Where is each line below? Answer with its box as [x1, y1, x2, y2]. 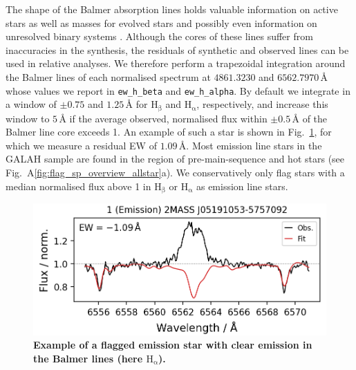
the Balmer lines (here [33, 351, 143, 365]
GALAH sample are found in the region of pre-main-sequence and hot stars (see [6, 151, 345, 166]
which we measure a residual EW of [6, 138, 157, 152]
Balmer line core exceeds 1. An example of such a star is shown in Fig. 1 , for [6, 124, 332, 139]
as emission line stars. [196, 178, 288, 193]
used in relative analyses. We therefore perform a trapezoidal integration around [6, 56, 346, 71]
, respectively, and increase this [196, 97, 328, 111]
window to [6, 111, 50, 125]
